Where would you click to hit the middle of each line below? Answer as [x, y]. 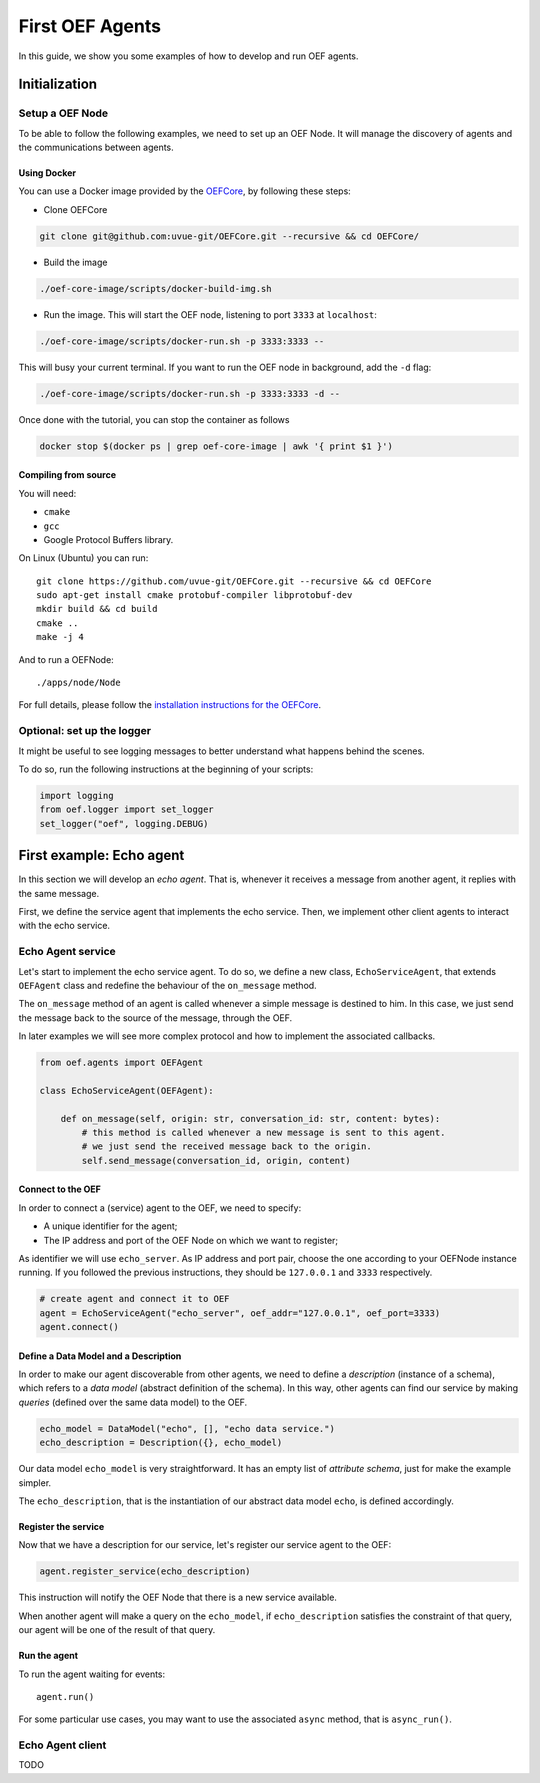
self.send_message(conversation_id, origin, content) [216, 1160]
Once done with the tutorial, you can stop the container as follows [154, 419]
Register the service [61, 1527]
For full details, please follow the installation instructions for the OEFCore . [170, 705]
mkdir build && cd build [97, 609]
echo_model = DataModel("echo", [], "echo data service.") [187, 1428]
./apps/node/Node [78, 683]
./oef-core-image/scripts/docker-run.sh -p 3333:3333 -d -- [190, 393]
